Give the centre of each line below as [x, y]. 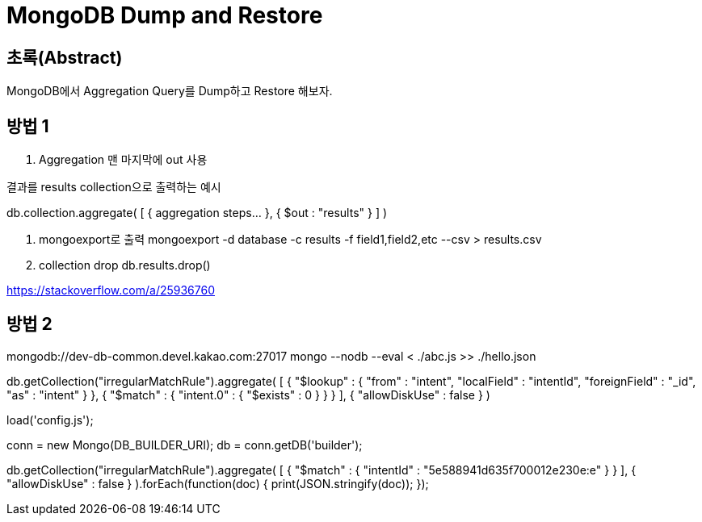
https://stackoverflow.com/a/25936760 [111, 290]
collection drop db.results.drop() [125, 265]
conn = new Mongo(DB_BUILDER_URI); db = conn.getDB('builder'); [185, 445]
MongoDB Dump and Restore [165, 15]
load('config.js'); [50, 420]
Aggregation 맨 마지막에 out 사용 [123, 160]
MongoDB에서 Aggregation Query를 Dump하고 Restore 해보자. [170, 91]
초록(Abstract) [65, 57]
